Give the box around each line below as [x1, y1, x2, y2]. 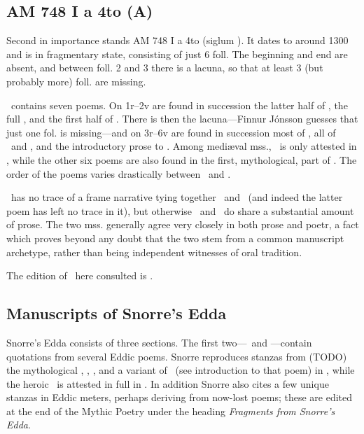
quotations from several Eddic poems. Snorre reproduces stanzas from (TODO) [6, 349, 347, 363]
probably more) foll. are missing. [6, 73, 146, 88]
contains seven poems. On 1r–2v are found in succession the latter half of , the [10, 97, 348, 112]
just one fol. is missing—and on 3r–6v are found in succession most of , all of [6, 125, 336, 139]
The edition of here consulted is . [6, 268, 153, 283]
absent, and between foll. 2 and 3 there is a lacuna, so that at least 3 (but [6, 60, 323, 75]
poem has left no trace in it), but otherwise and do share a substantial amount [6, 203, 354, 218]
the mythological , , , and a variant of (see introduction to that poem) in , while [6, 363, 355, 377]
